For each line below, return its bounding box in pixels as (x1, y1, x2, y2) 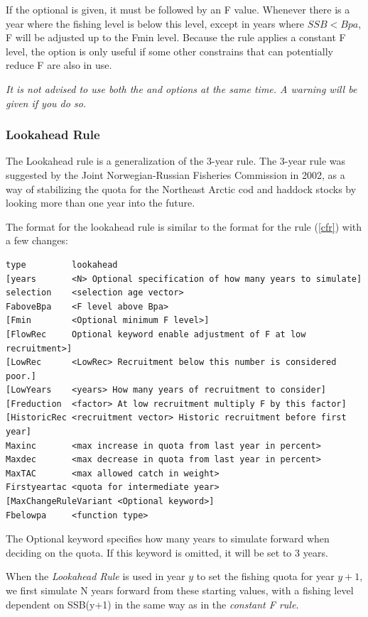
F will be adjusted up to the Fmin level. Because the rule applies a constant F (6, 30, 346, 45)
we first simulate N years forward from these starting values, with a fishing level (6, 583, 354, 597)
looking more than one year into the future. (6, 195, 195, 210)
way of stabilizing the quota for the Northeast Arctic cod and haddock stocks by (6, 181, 357, 196)
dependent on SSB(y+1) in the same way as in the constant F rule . (6, 596, 299, 611)
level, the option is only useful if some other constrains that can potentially (6, 43, 333, 58)
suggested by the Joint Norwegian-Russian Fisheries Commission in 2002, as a (6, 167, 345, 182)
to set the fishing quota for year (196, 569, 335, 584)
